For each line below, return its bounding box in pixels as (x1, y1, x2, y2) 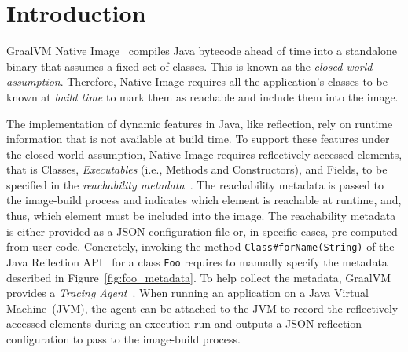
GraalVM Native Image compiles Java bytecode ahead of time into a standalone (6, 42, 398, 59)
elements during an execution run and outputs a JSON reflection (50, 315, 362, 332)
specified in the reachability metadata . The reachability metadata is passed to (6, 176, 384, 192)
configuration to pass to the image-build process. (6, 330, 241, 346)
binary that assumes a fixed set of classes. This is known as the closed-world (6, 57, 373, 74)
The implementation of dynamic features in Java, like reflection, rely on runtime (6, 115, 393, 131)
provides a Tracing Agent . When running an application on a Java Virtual (6, 284, 369, 301)
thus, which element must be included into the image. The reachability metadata (6, 207, 396, 224)
